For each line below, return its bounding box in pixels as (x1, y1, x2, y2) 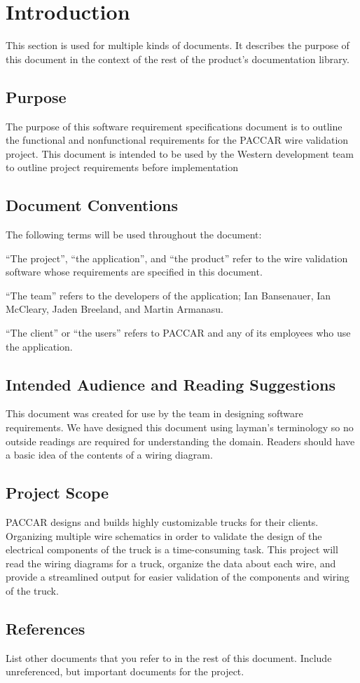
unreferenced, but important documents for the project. (6, 664, 244, 679)
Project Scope (6, 482, 109, 503)
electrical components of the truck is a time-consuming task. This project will (6, 542, 338, 557)
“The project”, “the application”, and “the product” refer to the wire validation (6, 250, 348, 265)
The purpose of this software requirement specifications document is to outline (6, 119, 342, 133)
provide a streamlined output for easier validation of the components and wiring (6, 569, 349, 584)
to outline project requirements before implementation (6, 160, 238, 175)
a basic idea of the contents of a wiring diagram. (6, 447, 213, 462)
